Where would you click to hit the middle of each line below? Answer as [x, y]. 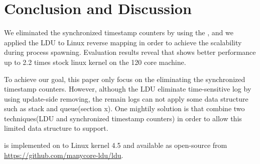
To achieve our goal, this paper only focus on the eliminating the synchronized [125, 79]
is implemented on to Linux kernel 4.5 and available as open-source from [116, 145]
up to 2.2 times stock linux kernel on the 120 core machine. [95, 62]
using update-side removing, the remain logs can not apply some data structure [126, 98]
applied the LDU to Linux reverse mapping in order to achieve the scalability [123, 42]
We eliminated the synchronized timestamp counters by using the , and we [119, 32]
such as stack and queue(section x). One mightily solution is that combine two [124, 108]
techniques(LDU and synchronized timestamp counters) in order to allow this [123, 118]
